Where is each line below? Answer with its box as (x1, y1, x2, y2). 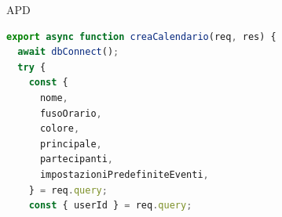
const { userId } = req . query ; (28, 200, 192, 212)
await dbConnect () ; (17, 46, 119, 58)
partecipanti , (39, 154, 114, 165)
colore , (39, 123, 80, 135)
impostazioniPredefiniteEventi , (39, 168, 209, 180)
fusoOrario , (39, 107, 102, 119)
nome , (39, 92, 68, 103)
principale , (39, 138, 102, 150)
